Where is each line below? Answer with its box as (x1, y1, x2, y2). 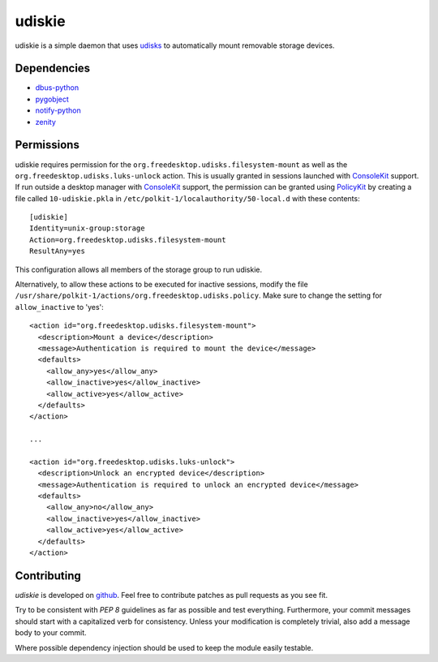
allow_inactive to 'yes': (15, 302, 105, 312)
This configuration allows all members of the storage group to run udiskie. (15, 264, 263, 274)
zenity (35, 117, 57, 127)
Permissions (15, 138, 80, 152)
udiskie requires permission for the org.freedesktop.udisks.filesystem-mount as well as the (15, 159, 348, 170)
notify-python (35, 105, 81, 115)
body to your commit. (15, 628, 87, 638)
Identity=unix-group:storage (29, 224, 145, 233)
